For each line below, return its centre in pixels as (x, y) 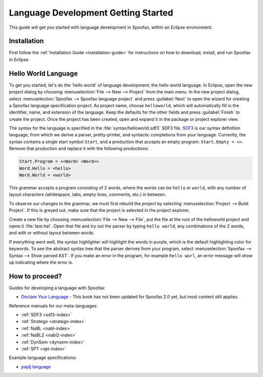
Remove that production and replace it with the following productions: (79, 149)
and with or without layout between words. (52, 233)
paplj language (36, 367)
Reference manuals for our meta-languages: (53, 306)
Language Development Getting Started (91, 13)
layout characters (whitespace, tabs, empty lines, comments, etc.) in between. (88, 194)
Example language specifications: (43, 358)
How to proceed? (35, 276)
